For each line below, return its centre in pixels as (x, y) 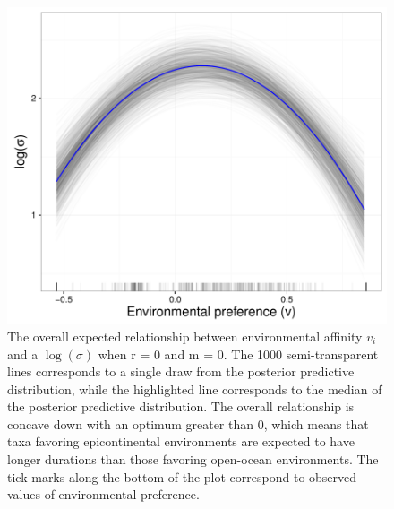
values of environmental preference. (103, 494)
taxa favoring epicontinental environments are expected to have (181, 441)
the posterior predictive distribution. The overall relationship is (181, 406)
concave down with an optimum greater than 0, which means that (188, 423)
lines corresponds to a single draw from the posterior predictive (181, 371)
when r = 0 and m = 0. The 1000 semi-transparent (238, 354)
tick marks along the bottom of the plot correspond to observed (182, 476)
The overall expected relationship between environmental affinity (185, 336)
